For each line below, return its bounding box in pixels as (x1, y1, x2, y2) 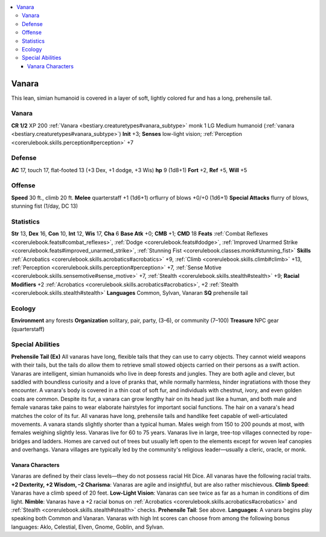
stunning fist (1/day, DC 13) (11, 202, 78, 210)
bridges (11, 437, 31, 445)
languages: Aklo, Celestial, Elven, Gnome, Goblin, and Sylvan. (11, 523, 164, 530)
